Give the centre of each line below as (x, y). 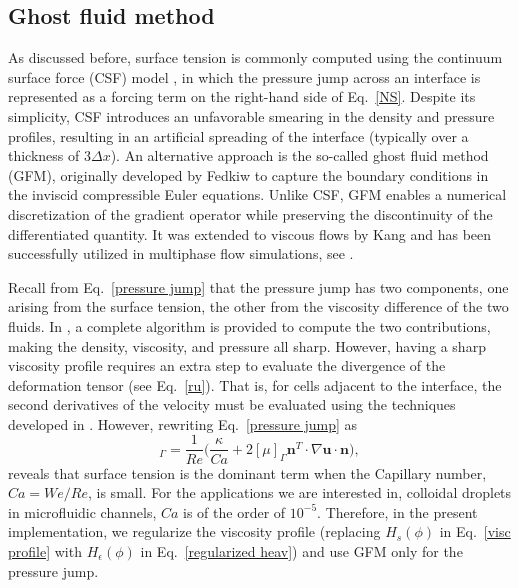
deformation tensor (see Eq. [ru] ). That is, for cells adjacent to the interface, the (255, 384)
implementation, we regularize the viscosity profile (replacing (194, 531)
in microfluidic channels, (82, 511)
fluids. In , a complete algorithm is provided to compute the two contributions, (249, 325)
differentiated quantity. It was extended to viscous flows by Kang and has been (250, 233)
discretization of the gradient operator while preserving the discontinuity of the (250, 213)
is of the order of (234, 511)
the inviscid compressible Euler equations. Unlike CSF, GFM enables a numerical (257, 194)
